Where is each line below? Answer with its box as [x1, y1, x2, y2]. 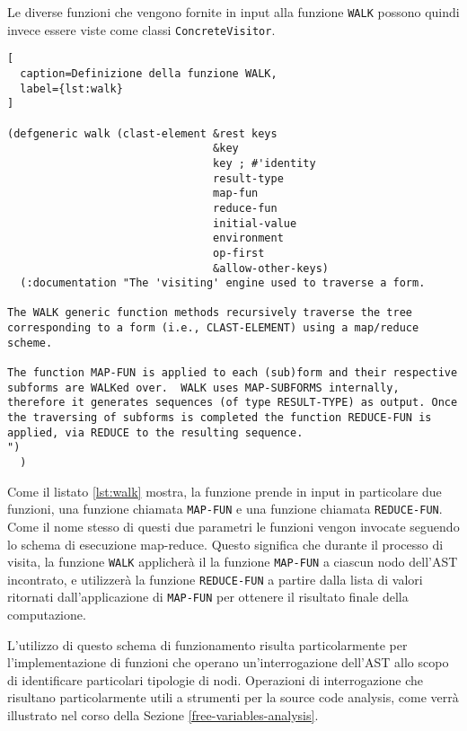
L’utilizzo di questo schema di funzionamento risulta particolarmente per [7, 635, 408, 654]
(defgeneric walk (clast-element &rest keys [7, 127, 278, 140]
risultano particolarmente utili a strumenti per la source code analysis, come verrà [7, 688, 459, 707]
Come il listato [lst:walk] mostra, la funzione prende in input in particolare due [7, 481, 442, 500]
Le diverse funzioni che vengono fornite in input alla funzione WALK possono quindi [7, 3, 460, 21]
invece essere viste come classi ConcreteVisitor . [7, 20, 276, 39]
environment [213, 232, 284, 245]
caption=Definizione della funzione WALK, [20, 66, 278, 80]
